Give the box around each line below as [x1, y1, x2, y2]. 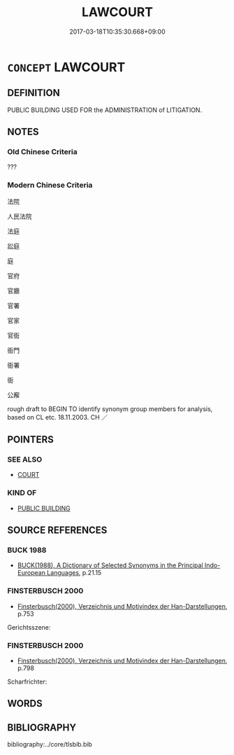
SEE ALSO [7, 455, 43, 464]
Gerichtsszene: [7, 623, 51, 631]
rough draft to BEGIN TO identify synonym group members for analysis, [7, 404, 213, 413]
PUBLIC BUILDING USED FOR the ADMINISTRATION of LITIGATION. [7, 106, 203, 114]
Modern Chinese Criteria [7, 180, 93, 190]
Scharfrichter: [7, 677, 47, 686]
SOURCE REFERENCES [7, 525, 108, 536]
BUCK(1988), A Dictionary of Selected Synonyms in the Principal [17, 561, 204, 569]
